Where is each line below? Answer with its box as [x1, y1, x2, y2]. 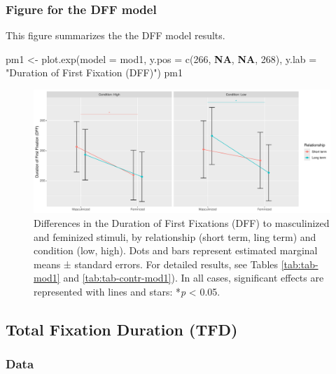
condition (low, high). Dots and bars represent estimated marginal [34, 243, 318, 258]
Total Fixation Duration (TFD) [6, 318, 238, 340]
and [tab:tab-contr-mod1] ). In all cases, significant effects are [63, 270, 324, 285]
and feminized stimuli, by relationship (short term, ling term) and [34, 229, 316, 244]
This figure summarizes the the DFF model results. [6, 28, 225, 43]
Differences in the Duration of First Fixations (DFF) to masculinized [34, 215, 330, 230]
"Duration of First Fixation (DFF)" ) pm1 [6, 65, 183, 80]
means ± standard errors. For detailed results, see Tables [34, 256, 279, 271]
